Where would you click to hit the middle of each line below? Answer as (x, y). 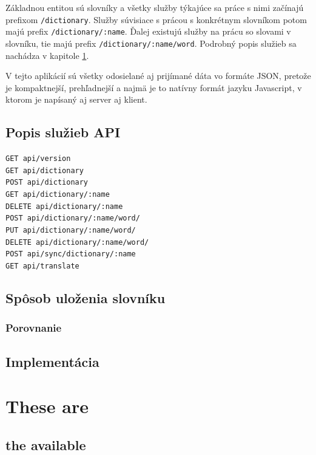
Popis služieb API (63, 132)
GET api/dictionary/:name (58, 195)
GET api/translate (42, 266)
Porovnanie (34, 328)
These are (47, 406)
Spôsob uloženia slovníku (86, 298)
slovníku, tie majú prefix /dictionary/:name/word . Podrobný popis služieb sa (151, 43)
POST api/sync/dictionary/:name (71, 254)
